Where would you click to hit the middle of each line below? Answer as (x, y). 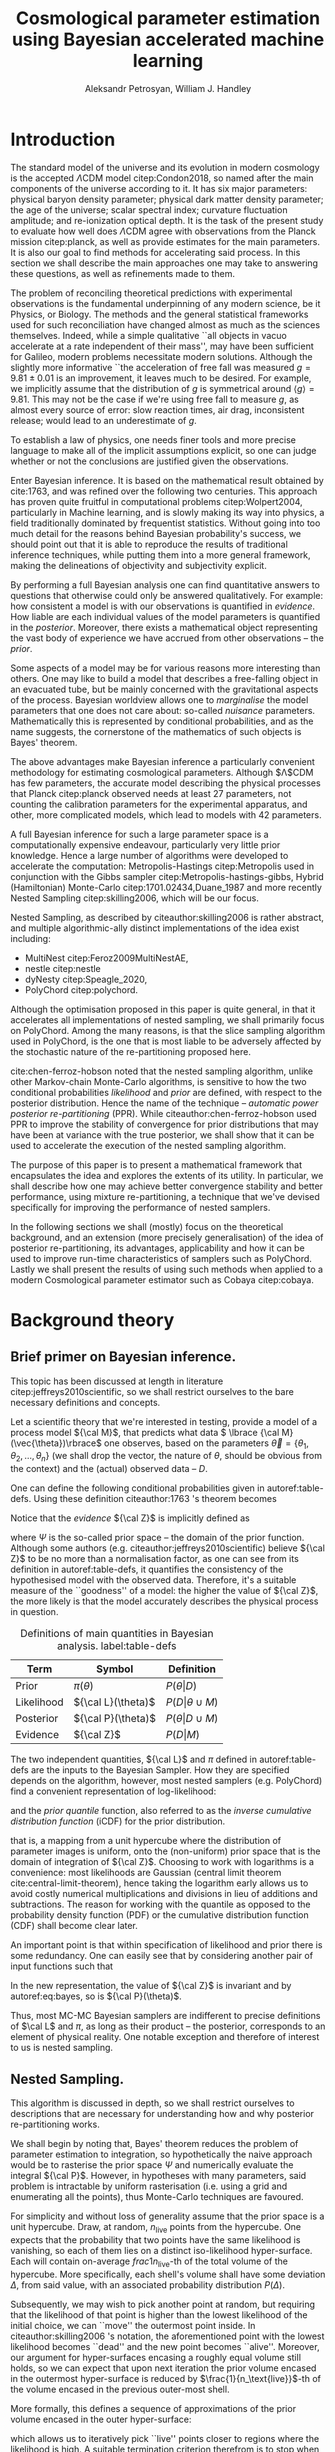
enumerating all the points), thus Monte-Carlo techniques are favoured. (157, 2197)
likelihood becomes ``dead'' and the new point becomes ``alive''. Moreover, (165, 2346)
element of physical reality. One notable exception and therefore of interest (165, 2037)
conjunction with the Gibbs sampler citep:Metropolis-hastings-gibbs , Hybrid (167, 876)
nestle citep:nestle (63, 968)
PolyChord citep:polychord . (81, 989)
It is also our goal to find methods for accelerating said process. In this (155, 252)
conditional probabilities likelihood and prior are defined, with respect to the (166, 1092)
